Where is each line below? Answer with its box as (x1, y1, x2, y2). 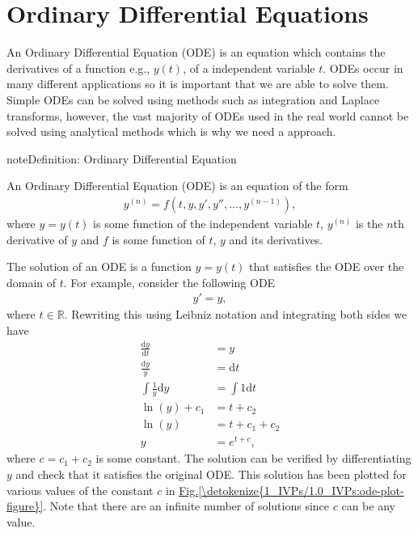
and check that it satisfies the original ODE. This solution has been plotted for (15, 465, 407, 482)
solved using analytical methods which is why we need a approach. (6, 123, 336, 140)
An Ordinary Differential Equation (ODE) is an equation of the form (6, 177, 348, 194)
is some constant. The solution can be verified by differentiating (95, 450, 412, 467)
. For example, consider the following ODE (63, 273, 276, 290)
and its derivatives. (229, 231, 323, 247)
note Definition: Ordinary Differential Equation (6, 150, 237, 167)
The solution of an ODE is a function (6, 258, 192, 275)
